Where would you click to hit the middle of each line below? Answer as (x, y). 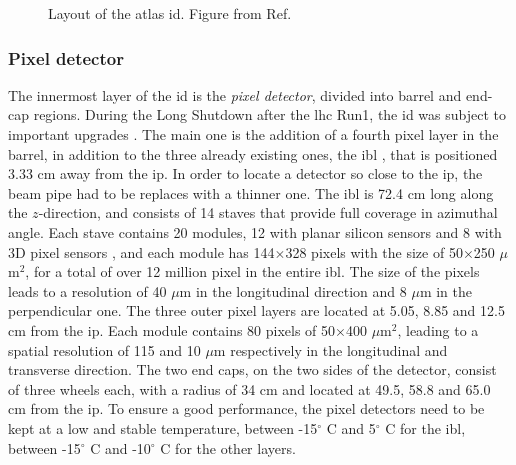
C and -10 (120, 447)
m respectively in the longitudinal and (330, 349)
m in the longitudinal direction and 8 (293, 290)
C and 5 (351, 427)
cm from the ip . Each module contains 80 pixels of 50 (172, 329)
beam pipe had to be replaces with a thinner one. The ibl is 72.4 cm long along (251, 192)
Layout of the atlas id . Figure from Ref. (170, 13)
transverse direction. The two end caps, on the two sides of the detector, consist (252, 369)
